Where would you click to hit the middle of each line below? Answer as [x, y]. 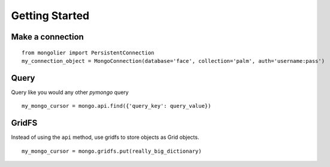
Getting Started [50, 16]
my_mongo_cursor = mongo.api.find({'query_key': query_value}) [116, 106]
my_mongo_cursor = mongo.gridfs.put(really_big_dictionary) [112, 151]
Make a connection [47, 37]
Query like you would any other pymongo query [70, 92]
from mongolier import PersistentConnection [88, 53]
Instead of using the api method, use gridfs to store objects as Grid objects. [105, 137]
